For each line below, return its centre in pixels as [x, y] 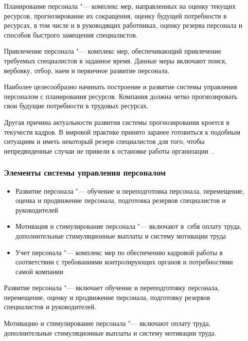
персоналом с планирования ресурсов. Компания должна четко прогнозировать [121, 96]
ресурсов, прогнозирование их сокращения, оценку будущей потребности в [115, 15]
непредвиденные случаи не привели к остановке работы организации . [109, 150]
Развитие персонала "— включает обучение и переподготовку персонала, [112, 288]
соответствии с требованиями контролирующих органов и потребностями [124, 262]
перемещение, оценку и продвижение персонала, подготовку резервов [107, 297]
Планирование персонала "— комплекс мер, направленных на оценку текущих [120, 6]
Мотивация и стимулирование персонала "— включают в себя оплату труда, [128, 226]
